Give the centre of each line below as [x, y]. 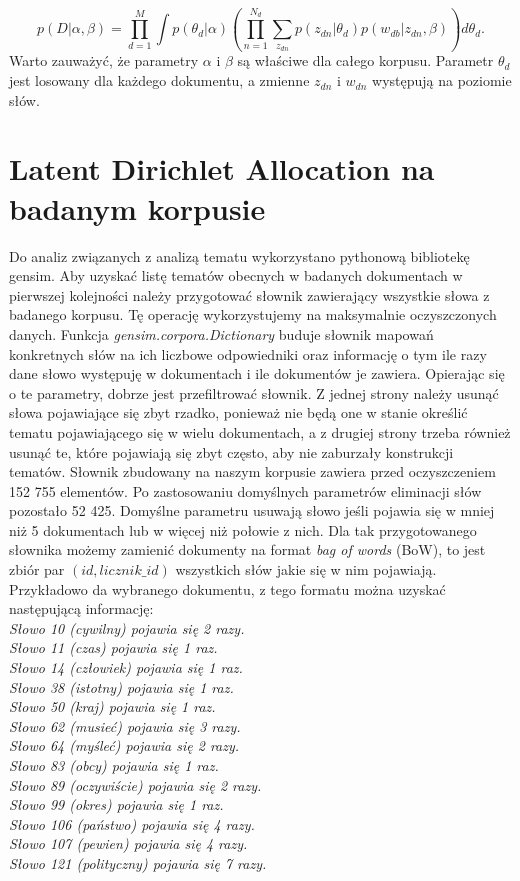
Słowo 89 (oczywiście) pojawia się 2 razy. [135, 784]
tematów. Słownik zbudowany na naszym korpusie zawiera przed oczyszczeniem [252, 471]
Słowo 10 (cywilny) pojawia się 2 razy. [127, 627]
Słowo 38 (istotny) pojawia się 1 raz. [121, 686]
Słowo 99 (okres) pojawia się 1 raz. [116, 804]
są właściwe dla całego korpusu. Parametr [365, 60]
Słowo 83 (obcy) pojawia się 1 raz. [114, 765]
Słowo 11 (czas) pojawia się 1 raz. [113, 647]
